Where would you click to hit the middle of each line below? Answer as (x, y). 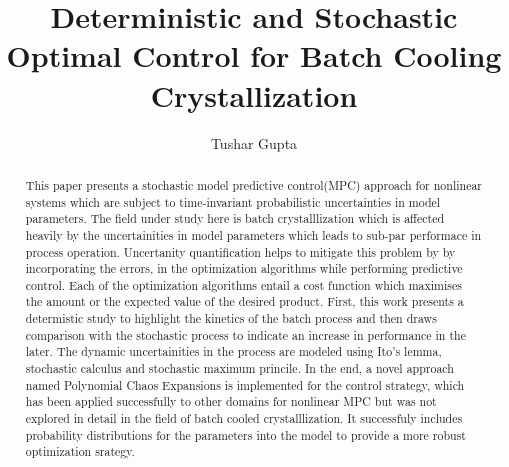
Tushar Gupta (254, 142)
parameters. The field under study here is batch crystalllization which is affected (235, 218)
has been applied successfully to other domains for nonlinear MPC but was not (231, 401)
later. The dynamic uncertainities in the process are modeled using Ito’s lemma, (233, 351)
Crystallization (254, 94)
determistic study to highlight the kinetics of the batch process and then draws (231, 318)
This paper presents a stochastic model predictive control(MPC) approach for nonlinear (254, 184)
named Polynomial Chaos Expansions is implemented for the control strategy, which (245, 384)
